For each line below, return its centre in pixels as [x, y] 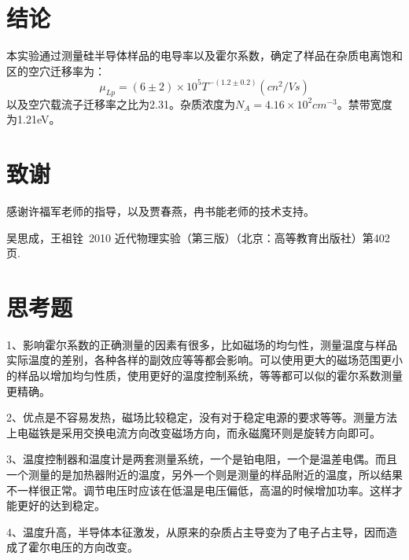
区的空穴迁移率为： [56, 70]
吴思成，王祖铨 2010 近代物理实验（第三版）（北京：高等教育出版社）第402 [198, 237]
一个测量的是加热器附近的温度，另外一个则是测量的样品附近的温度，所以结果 [204, 474]
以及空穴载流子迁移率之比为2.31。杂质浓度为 [121, 103]
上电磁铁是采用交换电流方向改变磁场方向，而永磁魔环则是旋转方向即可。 [193, 432]
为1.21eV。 [33, 119]
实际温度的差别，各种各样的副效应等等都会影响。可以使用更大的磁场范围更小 [204, 360]
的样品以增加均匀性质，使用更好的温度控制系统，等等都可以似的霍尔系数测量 [204, 376]
